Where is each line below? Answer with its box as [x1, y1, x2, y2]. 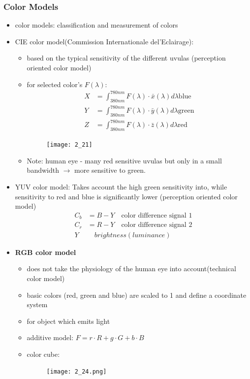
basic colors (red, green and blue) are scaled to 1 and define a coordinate [27, 289, 247, 300]
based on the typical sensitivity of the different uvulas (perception [27, 53, 226, 63]
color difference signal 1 [121, 212, 192, 219]
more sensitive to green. [74, 165, 146, 175]
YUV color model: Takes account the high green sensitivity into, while [15, 182, 227, 192]
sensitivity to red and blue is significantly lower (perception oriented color [15, 191, 238, 201]
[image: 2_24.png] [46, 368, 107, 375]
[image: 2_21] [46, 141, 93, 149]
